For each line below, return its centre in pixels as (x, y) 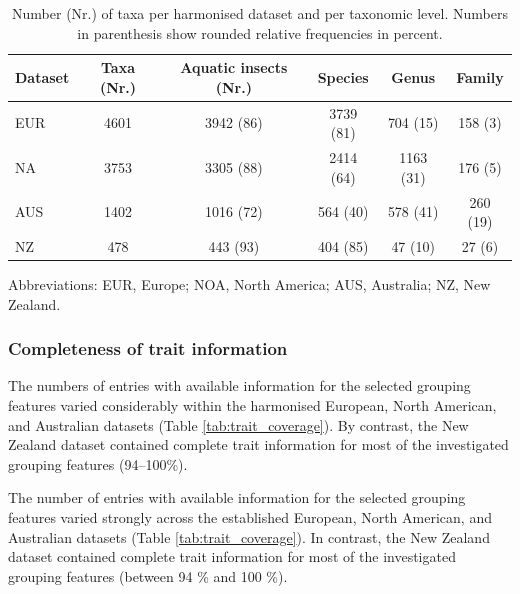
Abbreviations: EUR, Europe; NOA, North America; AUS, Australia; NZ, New (249, 284)
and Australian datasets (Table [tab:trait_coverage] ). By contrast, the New (238, 424)
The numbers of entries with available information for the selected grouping (239, 385)
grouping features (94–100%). (98, 463)
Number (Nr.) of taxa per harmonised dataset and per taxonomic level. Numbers (260, 13)
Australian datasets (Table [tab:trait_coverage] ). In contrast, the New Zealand (249, 536)
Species (343, 76)
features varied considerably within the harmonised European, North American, (252, 405)
